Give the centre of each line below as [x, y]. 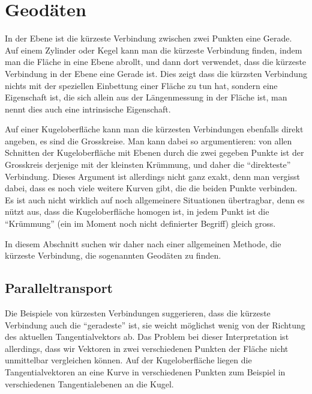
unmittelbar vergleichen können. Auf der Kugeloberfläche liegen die [128, 360]
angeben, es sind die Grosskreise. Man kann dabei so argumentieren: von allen [148, 140]
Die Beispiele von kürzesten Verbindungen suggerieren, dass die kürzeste [138, 313]
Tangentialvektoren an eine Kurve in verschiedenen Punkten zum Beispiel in [145, 371]
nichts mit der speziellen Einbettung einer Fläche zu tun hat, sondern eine [141, 85]
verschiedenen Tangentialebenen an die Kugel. [89, 383]
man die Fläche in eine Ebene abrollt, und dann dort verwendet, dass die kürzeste [156, 62]
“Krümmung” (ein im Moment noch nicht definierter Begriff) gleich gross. [140, 223]
